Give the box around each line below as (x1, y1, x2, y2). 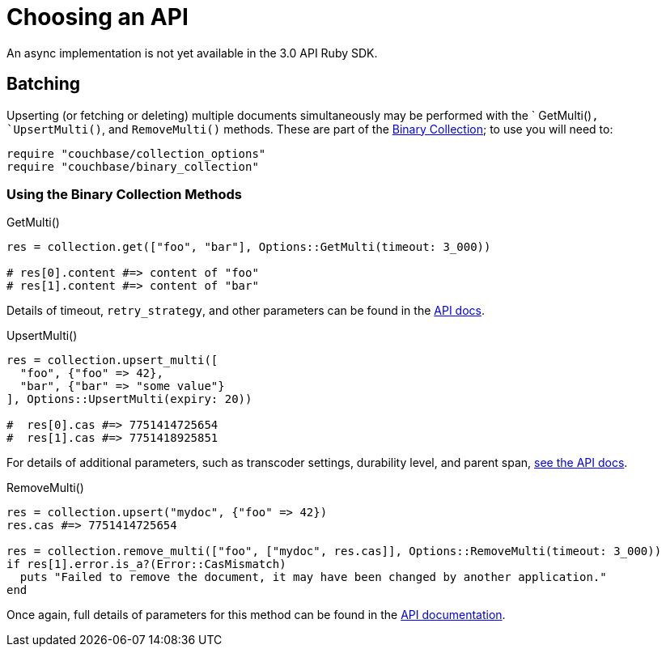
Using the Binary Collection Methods (6, 185, 242, 202)
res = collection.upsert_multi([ (6, 354, 218, 367)
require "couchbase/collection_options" (6, 146, 266, 160)
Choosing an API (6, 3, 189, 31)
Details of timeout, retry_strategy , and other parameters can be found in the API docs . (6, 303, 485, 318)
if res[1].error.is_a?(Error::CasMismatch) (6, 558, 286, 571)
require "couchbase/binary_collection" (6, 159, 259, 173)
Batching (6, 74, 81, 95)
